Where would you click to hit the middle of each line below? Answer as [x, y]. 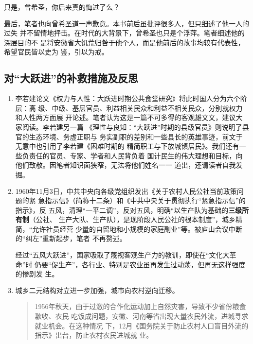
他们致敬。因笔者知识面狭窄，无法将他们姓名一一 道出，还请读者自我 [126, 165]
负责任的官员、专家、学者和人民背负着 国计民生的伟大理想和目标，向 [132, 155]
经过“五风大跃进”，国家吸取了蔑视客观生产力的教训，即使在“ [112, 255]
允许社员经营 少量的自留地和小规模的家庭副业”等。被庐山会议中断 [137, 229]
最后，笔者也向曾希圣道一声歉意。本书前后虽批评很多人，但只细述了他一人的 [126, 23]
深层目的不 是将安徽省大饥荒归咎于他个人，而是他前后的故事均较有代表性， [124, 42]
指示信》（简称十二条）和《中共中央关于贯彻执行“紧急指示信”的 [145, 200]
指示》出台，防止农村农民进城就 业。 [94, 335]
